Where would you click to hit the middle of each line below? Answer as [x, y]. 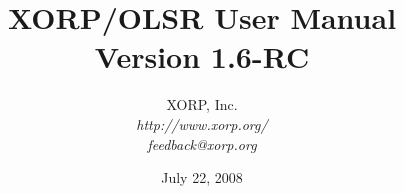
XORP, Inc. [202, 104]
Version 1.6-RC [202, 56]
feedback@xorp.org [202, 143]
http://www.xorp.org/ [202, 123]
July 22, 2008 [202, 177]
